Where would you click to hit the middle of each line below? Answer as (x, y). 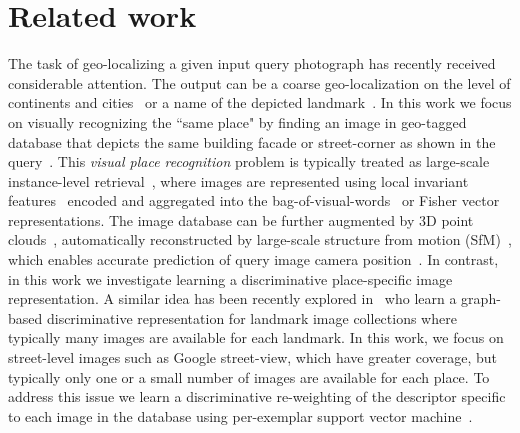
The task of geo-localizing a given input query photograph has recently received (252, 63)
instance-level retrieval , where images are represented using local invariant (238, 180)
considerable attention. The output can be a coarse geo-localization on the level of (259, 82)
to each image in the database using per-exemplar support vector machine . (240, 415)
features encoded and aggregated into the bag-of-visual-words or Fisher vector (254, 200)
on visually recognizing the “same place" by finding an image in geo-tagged (237, 121)
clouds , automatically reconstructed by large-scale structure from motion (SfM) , (260, 239)
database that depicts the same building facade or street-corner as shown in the (252, 141)
